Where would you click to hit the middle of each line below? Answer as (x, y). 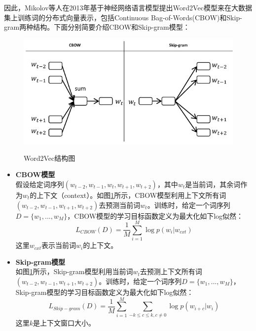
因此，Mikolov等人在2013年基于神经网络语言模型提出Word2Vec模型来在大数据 (128, 7)
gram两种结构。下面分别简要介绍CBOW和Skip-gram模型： (97, 27)
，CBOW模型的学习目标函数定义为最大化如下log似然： (155, 215)
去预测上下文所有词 (171, 271)
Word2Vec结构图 (50, 158)
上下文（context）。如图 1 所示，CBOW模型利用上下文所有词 (131, 195)
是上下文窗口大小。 (64, 322)
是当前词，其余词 (213, 184)
